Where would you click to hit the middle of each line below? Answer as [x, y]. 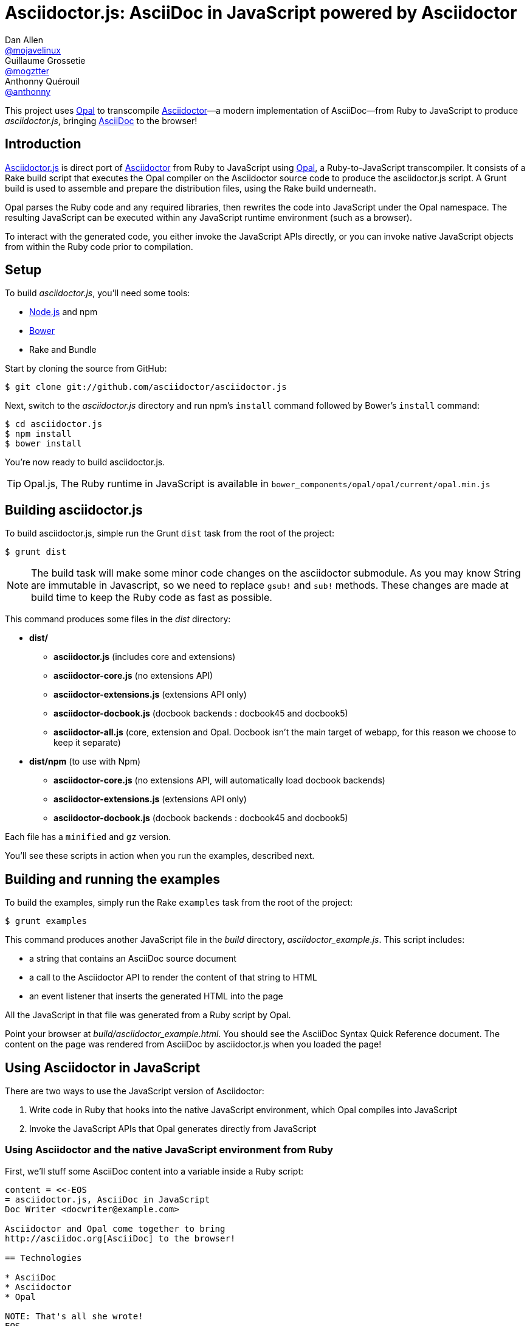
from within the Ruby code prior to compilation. [99, 246]
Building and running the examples [112, 879]
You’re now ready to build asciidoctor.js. [85, 462]
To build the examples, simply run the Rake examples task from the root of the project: [179, 903]
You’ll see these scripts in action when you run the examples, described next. [160, 856]
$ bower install [43, 444]
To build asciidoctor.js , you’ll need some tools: [98, 293]
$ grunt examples [46, 921]
